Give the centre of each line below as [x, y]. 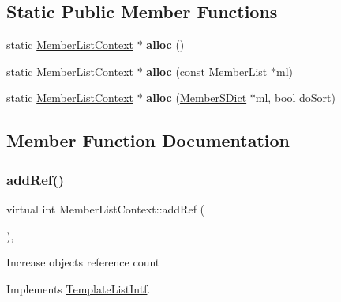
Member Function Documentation [148, 140]
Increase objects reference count [83, 262]
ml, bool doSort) [295, 98]
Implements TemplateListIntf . [79, 288]
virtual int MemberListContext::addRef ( [106, 208]
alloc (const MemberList [207, 71]
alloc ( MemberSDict [197, 98]
